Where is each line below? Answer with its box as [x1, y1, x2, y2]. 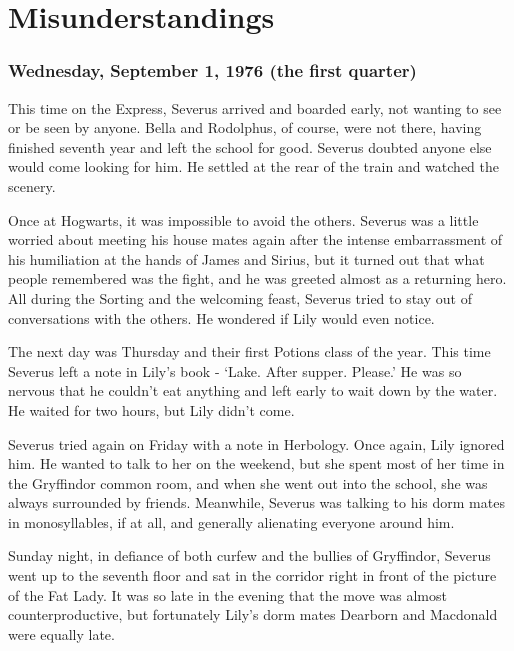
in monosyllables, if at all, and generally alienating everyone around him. [8, 511, 455, 532]
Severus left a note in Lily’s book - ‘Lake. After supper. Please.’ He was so [8, 360, 462, 381]
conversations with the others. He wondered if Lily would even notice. [8, 307, 435, 328]
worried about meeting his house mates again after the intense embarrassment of [8, 229, 503, 250]
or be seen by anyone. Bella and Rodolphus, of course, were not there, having [8, 117, 482, 138]
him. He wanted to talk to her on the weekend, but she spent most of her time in [8, 453, 505, 474]
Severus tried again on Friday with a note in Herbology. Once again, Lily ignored [8, 433, 505, 454]
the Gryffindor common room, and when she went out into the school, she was [8, 472, 488, 493]
